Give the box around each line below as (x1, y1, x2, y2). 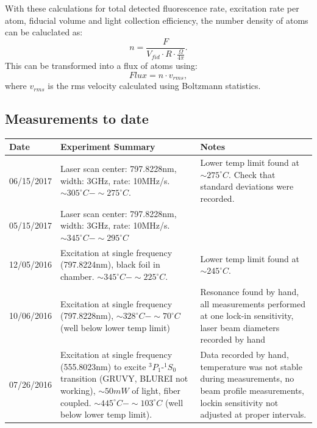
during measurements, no (200, 372, 294, 385)
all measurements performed (200, 297, 305, 310)
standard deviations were (200, 180, 294, 193)
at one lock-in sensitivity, (200, 309, 294, 322)
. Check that (229, 168, 276, 180)
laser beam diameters (200, 321, 280, 333)
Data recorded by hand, (200, 348, 289, 361)
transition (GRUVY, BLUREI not (60, 372, 188, 385)
